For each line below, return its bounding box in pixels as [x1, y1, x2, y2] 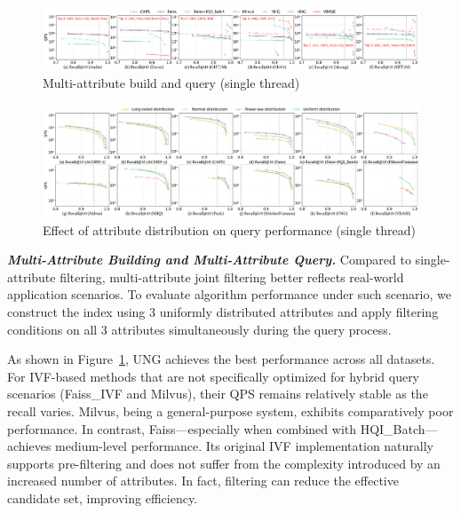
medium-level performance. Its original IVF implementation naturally [55, 437, 434, 455]
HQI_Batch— [360, 419, 438, 438]
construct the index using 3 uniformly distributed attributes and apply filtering [7, 302, 439, 320]
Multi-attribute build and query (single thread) [43, 74, 300, 92]
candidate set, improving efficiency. [7, 488, 198, 507]
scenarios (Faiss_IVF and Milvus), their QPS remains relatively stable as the [7, 384, 428, 403]
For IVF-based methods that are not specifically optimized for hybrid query [7, 367, 420, 385]
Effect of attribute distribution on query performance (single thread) [43, 220, 416, 239]
